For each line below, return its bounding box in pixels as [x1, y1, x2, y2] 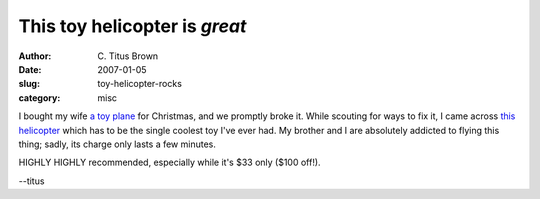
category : [18, 91, 61, 104]
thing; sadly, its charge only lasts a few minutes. [18, 138, 217, 150]
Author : [18, 50, 52, 62]
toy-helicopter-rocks [97, 78, 182, 90]
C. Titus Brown [97, 50, 159, 62]
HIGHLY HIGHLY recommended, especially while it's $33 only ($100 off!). [18, 156, 321, 169]
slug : [18, 78, 40, 90]
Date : [18, 63, 42, 75]
